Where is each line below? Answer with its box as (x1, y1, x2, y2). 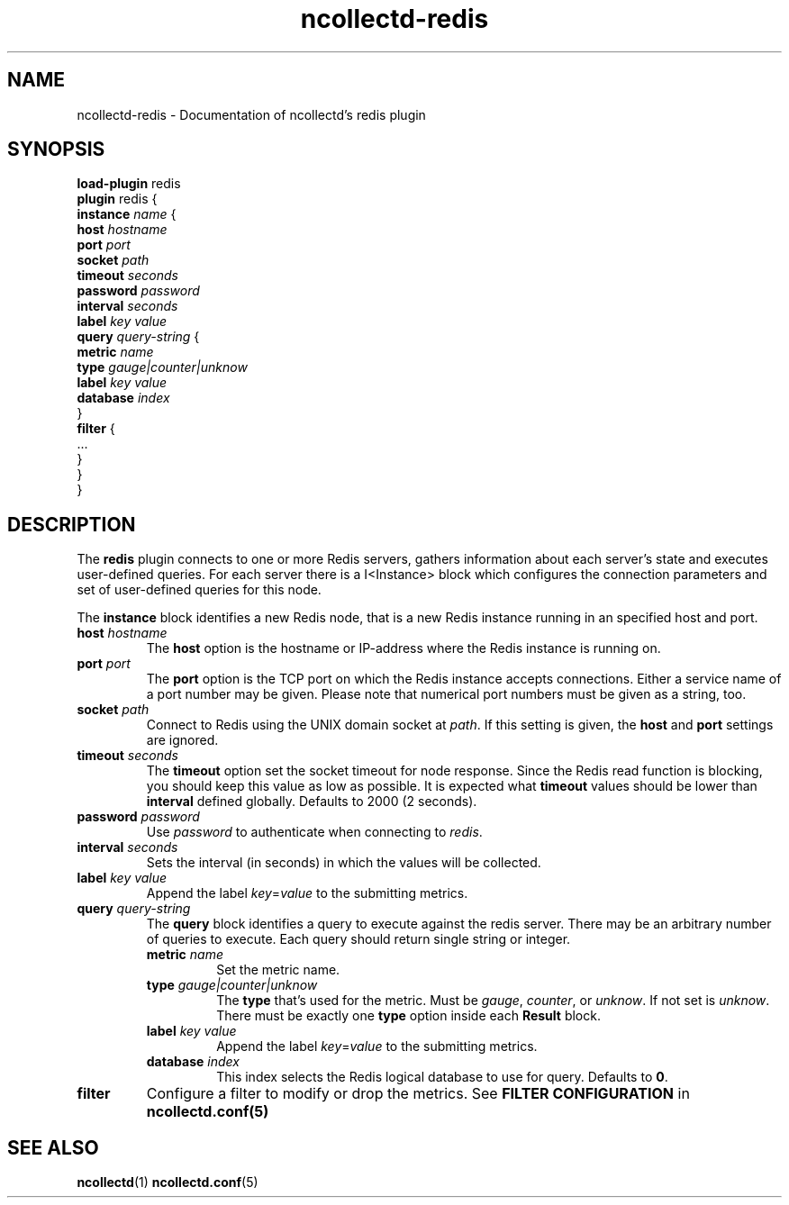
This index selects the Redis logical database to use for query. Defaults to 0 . (216, 1069, 668, 1085)
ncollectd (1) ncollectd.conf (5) (77, 1174, 258, 1191)
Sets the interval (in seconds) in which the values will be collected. (146, 855, 541, 871)
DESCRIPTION (7, 512, 136, 536)
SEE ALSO (7, 1136, 99, 1159)
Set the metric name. (216, 962, 340, 978)
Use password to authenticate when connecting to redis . (146, 824, 483, 840)
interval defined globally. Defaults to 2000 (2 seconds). (146, 793, 477, 810)
